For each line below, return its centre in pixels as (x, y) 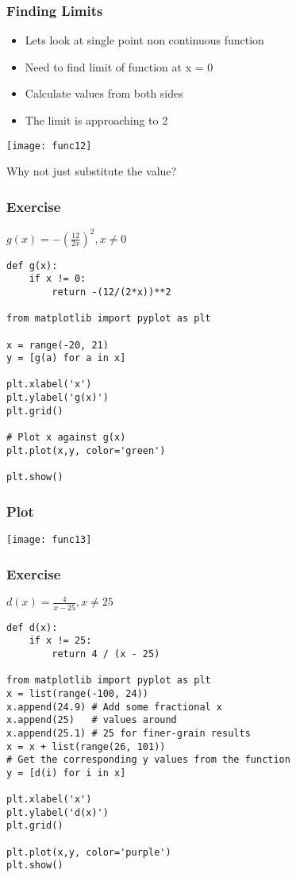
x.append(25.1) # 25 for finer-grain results (129, 733)
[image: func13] (49, 539)
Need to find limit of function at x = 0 (119, 66)
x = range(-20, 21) (58, 345)
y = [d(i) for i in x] (66, 773)
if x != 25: (60, 641)
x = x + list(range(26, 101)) (86, 746)
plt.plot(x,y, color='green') (86, 450)
